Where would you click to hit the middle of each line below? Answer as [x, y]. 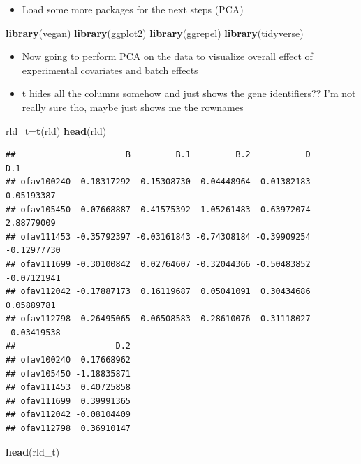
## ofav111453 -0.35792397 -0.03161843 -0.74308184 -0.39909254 [158, 237]
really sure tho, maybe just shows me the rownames [133, 107]
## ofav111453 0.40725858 [68, 387]
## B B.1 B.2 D [158, 155]
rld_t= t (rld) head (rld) [56, 130]
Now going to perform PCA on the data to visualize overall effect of [167, 56]
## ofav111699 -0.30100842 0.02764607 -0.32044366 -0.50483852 [158, 264]
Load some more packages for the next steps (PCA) [133, 9]
